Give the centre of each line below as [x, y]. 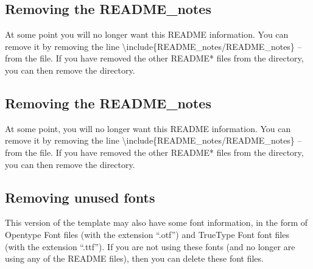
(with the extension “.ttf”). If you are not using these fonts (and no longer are [150, 246]
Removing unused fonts [80, 197]
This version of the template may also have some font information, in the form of [156, 222]
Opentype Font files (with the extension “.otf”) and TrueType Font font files [147, 234]
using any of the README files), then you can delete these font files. [134, 258]
